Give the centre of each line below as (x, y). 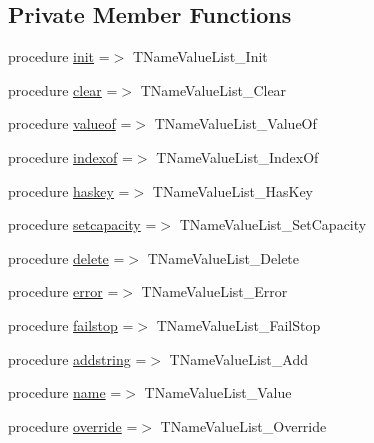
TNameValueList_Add (238, 358)
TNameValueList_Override (243, 425)
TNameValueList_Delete (223, 257)
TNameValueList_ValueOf (235, 123)
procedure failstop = (71, 324)
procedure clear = (63, 89)
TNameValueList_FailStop (238, 324)
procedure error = (63, 291)
